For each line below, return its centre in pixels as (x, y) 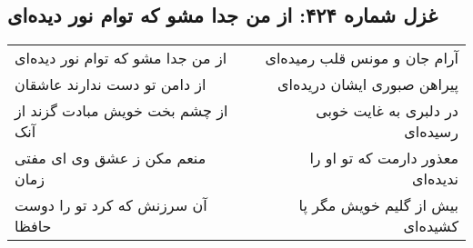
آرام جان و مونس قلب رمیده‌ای (362, 58)
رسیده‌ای (431, 132)
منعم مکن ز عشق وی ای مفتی (111, 158)
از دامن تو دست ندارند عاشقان (111, 84)
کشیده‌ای (431, 226)
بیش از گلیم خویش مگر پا (378, 205)
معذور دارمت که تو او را (384, 158)
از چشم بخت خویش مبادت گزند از (121, 111)
